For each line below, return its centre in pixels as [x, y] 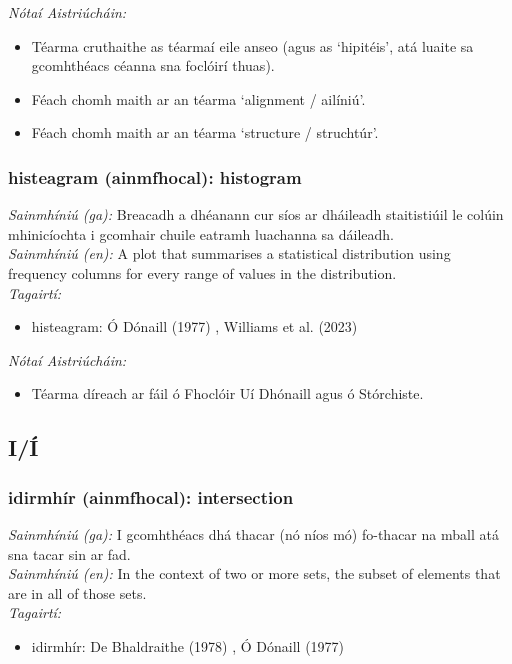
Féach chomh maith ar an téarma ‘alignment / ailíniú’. [198, 98]
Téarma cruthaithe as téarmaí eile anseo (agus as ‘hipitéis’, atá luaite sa [252, 45]
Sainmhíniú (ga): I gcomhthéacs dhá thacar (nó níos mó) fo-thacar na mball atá [253, 533]
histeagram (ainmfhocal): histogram [155, 176]
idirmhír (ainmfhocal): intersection [151, 496]
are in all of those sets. [77, 592]
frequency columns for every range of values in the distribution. [202, 272]
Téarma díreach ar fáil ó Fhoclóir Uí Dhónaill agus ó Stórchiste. [227, 393]
